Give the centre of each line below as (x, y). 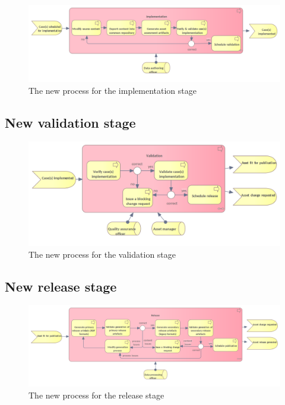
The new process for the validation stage (102, 254)
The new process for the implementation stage (113, 90)
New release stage (61, 286)
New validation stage (70, 122)
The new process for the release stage (96, 395)
